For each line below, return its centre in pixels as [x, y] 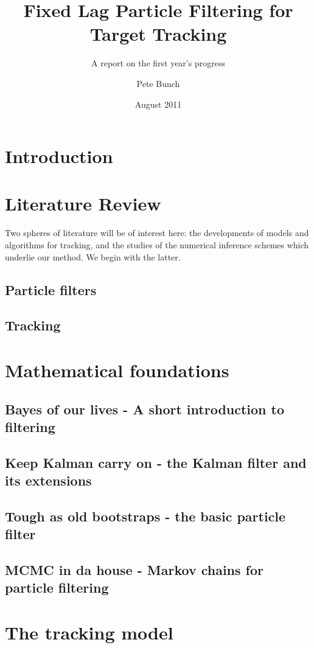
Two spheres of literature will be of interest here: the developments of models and [157, 233]
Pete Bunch [158, 83]
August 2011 [158, 104]
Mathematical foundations [117, 370]
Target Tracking [158, 34]
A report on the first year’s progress [158, 63]
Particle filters [51, 289]
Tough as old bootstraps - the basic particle [145, 516]
